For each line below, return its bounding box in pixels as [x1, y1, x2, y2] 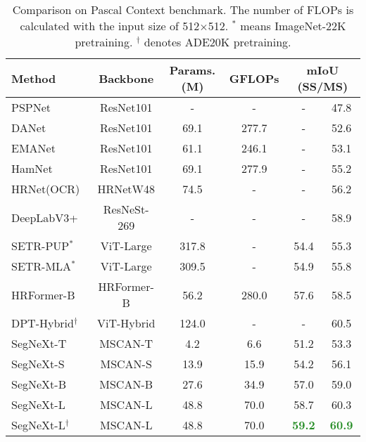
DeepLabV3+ [11, 209, 78, 226]
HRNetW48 [97, 181, 155, 197]
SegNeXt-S [11, 356, 65, 372]
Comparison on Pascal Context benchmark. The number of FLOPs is [12, 1, 354, 18]
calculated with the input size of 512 [20, 18, 200, 34]
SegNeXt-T [11, 335, 67, 351]
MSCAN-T [99, 335, 153, 351]
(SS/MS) [297, 78, 348, 94]
